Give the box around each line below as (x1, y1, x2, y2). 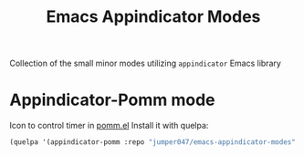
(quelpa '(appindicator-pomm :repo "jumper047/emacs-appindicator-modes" (9, 138, 297, 147)
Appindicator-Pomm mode (9, 89, 215, 110)
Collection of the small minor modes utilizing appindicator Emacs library (9, 57, 281, 69)
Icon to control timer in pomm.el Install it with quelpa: (9, 120, 209, 131)
